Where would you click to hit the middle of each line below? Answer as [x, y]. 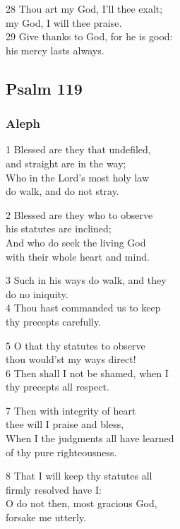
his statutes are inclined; [59, 228]
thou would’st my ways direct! [71, 359]
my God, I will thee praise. [64, 22]
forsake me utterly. [46, 517]
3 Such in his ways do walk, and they [86, 280]
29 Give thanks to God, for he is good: [89, 36]
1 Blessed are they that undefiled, [78, 149]
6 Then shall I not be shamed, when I [87, 373]
